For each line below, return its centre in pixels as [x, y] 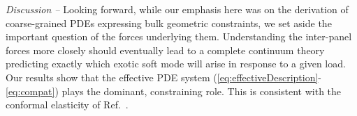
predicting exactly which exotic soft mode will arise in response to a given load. [176, 64]
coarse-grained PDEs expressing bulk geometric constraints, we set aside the [169, 23]
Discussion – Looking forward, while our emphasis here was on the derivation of [177, 9]
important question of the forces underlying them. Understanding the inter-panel [179, 36]
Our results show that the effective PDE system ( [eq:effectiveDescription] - [164, 77]
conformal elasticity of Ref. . [67, 105]
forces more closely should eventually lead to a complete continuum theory [165, 50]
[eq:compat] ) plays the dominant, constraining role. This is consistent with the [174, 91]
